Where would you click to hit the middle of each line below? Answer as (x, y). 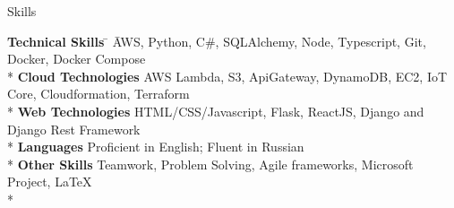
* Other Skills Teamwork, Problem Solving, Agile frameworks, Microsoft (210, 164)
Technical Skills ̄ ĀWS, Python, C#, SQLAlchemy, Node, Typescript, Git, (217, 41)
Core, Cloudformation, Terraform (99, 94)
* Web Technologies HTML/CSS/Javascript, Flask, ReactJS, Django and (216, 111)
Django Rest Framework (74, 129)
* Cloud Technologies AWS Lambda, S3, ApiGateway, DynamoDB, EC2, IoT (227, 76)
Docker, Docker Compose (77, 59)
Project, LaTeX (50, 182)
